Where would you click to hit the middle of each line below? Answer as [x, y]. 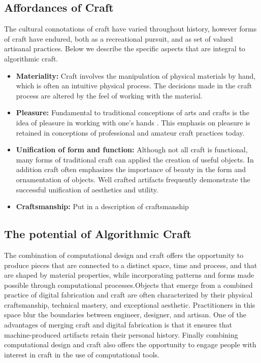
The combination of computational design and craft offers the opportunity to [124, 255]
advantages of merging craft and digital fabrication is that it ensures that [118, 325]
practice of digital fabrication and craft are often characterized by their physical [128, 295]
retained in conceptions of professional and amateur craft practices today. [130, 132]
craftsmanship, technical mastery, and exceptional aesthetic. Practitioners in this [130, 304]
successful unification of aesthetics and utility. [87, 189]
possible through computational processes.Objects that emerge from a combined [128, 285]
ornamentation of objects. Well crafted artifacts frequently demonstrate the [133, 179]
